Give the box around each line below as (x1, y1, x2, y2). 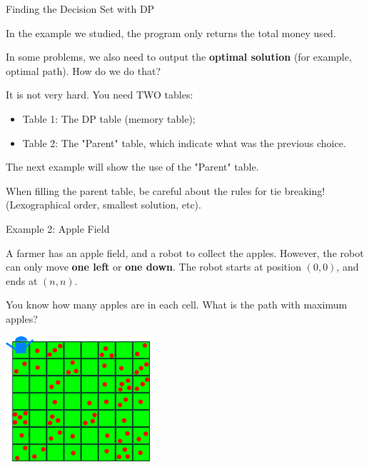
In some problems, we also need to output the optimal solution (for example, (6, 49, 352, 64)
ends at (6, 273, 38, 288)
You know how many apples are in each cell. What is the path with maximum (6, 297, 348, 312)
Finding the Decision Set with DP (6, 1, 155, 16)
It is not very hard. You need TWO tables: (6, 87, 193, 102)
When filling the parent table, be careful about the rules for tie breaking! (6, 183, 325, 198)
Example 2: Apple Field (6, 221, 110, 236)
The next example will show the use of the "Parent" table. (6, 159, 259, 174)
